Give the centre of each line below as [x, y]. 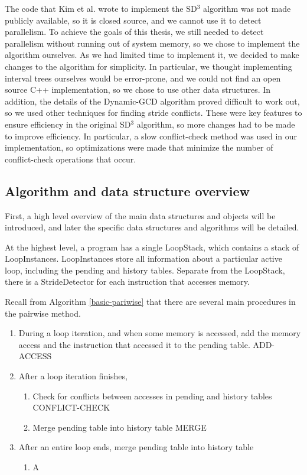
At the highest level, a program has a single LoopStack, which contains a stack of [152, 247]
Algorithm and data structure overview [128, 191]
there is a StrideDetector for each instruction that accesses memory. [127, 282]
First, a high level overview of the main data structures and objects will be [140, 215]
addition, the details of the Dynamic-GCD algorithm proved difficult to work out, [152, 101]
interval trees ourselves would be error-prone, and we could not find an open [143, 78]
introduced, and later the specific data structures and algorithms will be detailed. [152, 227]
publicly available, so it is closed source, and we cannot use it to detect [133, 20]
